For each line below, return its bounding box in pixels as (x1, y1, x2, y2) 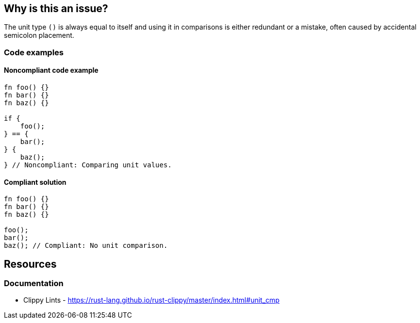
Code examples (4, 47, 64, 57)
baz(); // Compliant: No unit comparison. (4, 242, 168, 250)
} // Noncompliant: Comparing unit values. (4, 161, 172, 169)
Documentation (4, 278, 64, 289)
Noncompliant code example (4, 66, 99, 75)
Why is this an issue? (4, 2, 108, 15)
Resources (4, 258, 57, 270)
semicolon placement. (4, 31, 74, 40)
